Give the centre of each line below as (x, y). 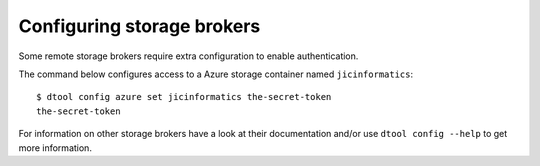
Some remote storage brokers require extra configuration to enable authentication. (188, 56)
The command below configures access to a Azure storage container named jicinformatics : (216, 74)
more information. (55, 147)
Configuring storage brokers (139, 26)
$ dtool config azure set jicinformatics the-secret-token (184, 97)
